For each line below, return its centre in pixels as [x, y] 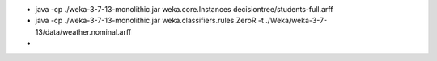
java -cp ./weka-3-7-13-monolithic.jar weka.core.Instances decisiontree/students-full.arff [184, 9]
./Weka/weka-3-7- [297, 21]
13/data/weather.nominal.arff [83, 31]
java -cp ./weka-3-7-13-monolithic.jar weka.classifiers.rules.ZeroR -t [150, 21]
